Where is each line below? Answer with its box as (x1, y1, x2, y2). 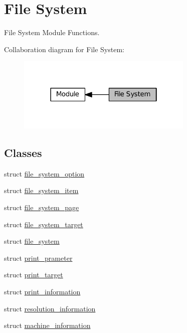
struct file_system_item (4, 185, 79, 196)
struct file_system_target (4, 219, 83, 229)
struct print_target (4, 269, 63, 280)
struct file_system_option (4, 168, 85, 179)
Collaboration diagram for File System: (4, 44, 124, 54)
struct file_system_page (4, 202, 79, 212)
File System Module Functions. (4, 27, 100, 38)
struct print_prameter (4, 252, 73, 263)
